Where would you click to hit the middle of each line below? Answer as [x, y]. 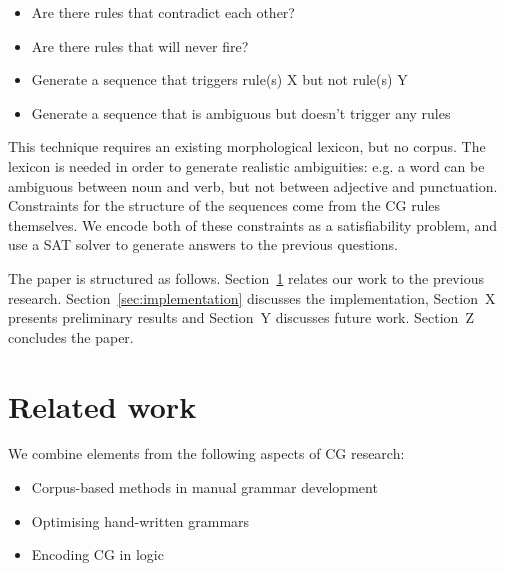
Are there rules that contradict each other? [163, 12]
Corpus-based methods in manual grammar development [204, 487]
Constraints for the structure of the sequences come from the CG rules [224, 205]
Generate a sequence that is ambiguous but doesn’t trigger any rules [241, 112]
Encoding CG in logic [97, 554]
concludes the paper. [71, 336]
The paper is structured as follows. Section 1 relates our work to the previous [246, 277]
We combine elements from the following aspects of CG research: [206, 453]
